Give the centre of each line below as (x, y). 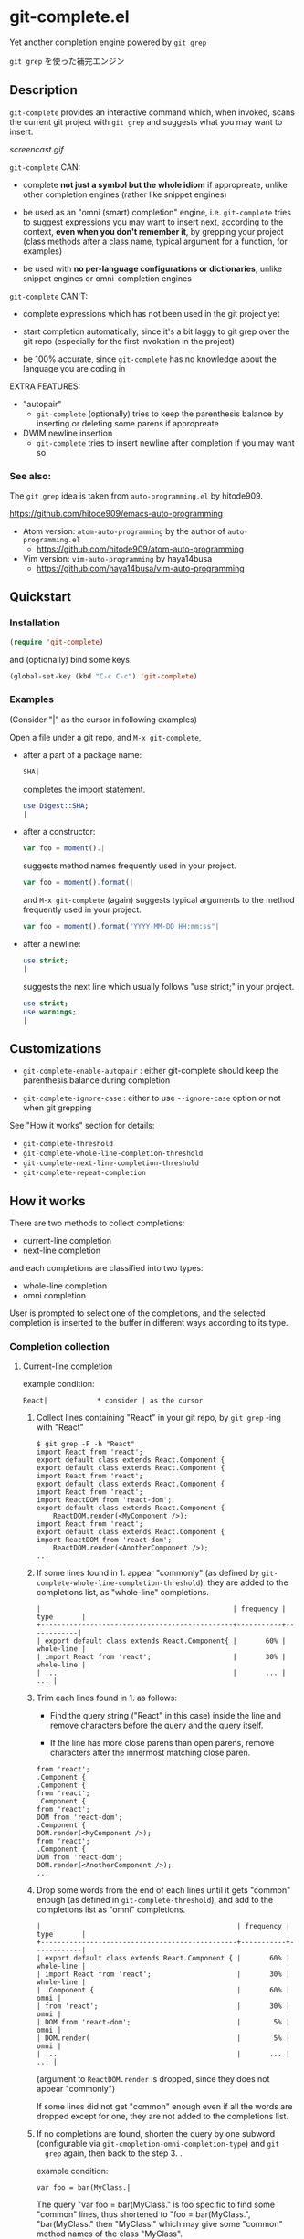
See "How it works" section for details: (82, 1126)
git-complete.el (69, 17)
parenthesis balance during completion (96, 1080)
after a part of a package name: (82, 754)
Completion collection (59, 1346)
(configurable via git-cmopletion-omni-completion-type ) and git (158, 2144)
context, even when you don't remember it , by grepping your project (153, 231)
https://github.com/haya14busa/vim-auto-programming (140, 569)
